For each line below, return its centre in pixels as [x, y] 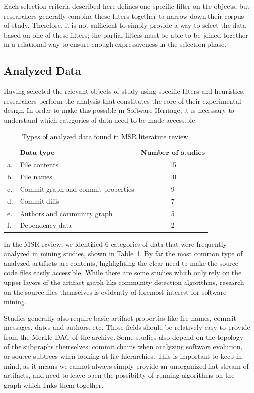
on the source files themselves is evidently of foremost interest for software [115, 292]
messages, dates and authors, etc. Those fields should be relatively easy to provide [127, 327]
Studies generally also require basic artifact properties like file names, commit [120, 317]
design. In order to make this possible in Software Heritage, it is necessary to [119, 110]
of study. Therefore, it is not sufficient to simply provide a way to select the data [125, 25]
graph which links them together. [54, 384]
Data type [37, 152]
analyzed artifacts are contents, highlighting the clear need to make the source [121, 263]
